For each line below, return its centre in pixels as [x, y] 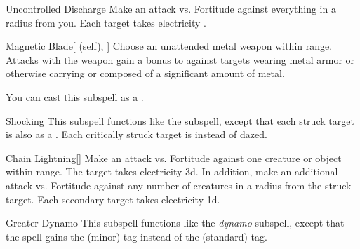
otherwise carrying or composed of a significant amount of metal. [145, 73]
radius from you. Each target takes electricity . [106, 22]
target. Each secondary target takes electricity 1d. [113, 199]
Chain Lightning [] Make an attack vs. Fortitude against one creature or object [174, 157]
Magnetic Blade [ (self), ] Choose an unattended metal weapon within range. [169, 46]
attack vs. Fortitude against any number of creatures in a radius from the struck [179, 185]
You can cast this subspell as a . [75, 96]
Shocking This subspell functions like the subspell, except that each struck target [180, 120]
